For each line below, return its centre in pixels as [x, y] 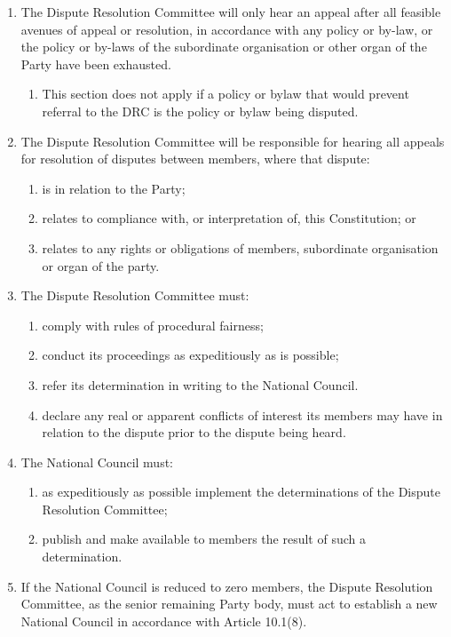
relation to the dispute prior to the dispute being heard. [194, 432]
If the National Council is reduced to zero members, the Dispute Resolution [227, 586]
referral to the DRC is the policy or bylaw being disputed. [200, 111]
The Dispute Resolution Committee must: [135, 295]
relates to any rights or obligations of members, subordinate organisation [240, 247]
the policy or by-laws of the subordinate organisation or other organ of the [224, 47]
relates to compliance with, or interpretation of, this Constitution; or [229, 218]
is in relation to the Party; [114, 188]
